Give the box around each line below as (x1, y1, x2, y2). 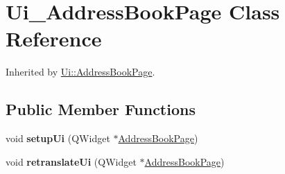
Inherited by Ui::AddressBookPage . (6, 64, 155, 79)
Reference (6, 24, 102, 53)
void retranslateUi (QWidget (6, 154, 137, 168)
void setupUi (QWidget (6, 131, 110, 146)
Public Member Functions (6, 98, 196, 120)
